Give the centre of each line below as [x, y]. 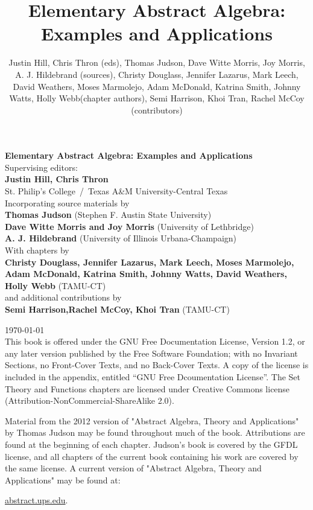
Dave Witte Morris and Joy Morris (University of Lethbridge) [129, 226]
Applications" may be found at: [63, 480]
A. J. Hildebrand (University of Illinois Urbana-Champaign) [121, 238]
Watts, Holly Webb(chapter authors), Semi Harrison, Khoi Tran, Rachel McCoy [157, 98]
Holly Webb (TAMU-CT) [55, 285]
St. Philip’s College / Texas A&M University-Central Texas [116, 191]
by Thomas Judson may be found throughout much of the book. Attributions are [155, 432]
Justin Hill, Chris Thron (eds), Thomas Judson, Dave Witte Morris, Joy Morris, [157, 62]
